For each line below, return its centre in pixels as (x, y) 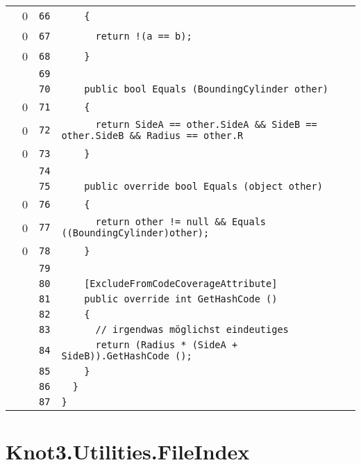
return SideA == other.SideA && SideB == (206, 124)
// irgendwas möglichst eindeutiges (192, 329)
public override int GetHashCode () (181, 299)
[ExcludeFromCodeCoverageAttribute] (181, 284)
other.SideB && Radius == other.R (152, 136)
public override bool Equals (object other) (203, 186)
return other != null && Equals (181, 222)
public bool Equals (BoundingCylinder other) (207, 89)
